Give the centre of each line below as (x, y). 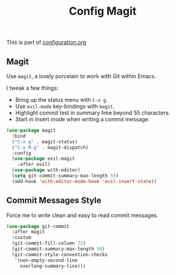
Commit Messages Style (54, 200)
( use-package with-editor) (46, 170)
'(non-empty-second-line (46, 260)
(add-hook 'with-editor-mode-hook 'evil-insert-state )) (84, 181)
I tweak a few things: (32, 88)
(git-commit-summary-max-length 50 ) (58, 249)
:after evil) (34, 165)
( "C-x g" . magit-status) (45, 141)
